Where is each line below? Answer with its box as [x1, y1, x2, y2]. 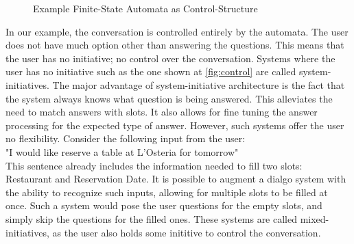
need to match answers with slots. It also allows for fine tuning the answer [5, 105, 318, 119]
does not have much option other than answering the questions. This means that [5, 38, 344, 52]
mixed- [300, 211, 329, 226]
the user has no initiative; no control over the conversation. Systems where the [5, 51, 335, 65]
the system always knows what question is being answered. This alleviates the [5, 91, 333, 105]
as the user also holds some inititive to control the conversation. [52, 225, 321, 239]
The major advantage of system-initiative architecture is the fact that [52, 77, 345, 92]
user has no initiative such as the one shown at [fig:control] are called [5, 64, 296, 79]
